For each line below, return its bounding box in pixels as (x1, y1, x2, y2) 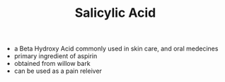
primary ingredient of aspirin (13, 52, 98, 60)
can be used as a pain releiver (13, 67, 103, 75)
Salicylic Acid (74, 5, 156, 21)
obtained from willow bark (13, 60, 91, 68)
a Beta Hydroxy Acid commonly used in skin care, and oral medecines (13, 44, 219, 53)
